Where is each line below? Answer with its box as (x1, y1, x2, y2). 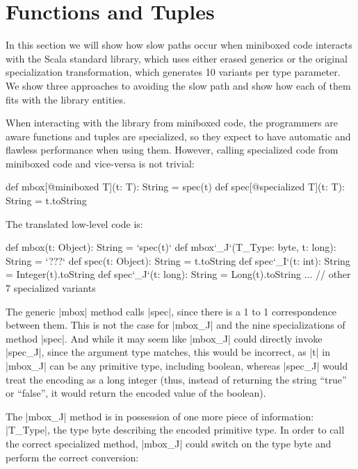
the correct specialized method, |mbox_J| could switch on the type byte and (6, 436, 332, 450)
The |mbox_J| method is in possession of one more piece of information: (6, 409, 314, 423)
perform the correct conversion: (6, 450, 139, 464)
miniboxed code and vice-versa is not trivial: (6, 156, 195, 170)
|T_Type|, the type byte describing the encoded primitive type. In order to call (6, 422, 345, 437)
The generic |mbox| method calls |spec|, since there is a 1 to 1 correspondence (6, 304, 337, 318)
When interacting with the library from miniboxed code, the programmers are (6, 115, 338, 130)
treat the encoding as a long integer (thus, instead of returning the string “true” (6, 372, 347, 386)
